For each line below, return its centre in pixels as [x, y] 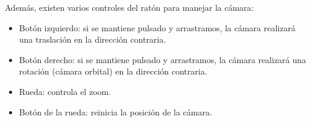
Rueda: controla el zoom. [65, 91]
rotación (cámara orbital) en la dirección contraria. [113, 71]
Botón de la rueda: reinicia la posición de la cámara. [115, 111]
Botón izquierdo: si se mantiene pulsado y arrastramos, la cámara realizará [157, 27]
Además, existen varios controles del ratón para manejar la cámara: [129, 7]
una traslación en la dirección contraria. [93, 39]
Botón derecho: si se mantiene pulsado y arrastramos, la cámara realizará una [162, 59]
